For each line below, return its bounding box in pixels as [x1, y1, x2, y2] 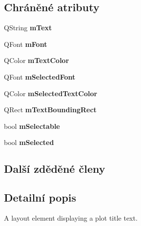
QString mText [4, 22, 52, 33]
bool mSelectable [4, 121, 60, 131]
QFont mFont [4, 39, 47, 49]
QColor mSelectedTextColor [4, 88, 98, 98]
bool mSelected [4, 137, 54, 147]
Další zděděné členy [4, 161, 105, 176]
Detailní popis [4, 190, 77, 205]
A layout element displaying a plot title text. [4, 212, 138, 223]
